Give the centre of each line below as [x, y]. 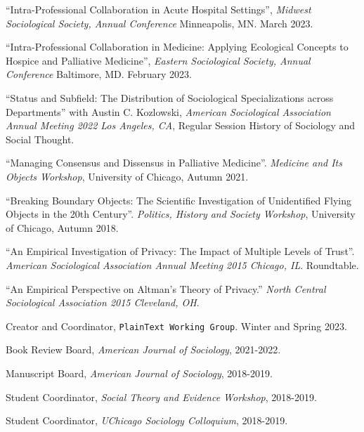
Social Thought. [40, 139]
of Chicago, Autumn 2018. [62, 227]
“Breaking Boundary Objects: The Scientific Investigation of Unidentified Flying [179, 200]
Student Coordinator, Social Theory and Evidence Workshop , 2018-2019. [161, 397]
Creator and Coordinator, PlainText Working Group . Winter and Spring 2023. [176, 326]
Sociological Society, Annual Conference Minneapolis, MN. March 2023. [160, 23]
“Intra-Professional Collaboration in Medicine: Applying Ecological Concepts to [177, 47]
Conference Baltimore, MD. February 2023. [99, 74]
